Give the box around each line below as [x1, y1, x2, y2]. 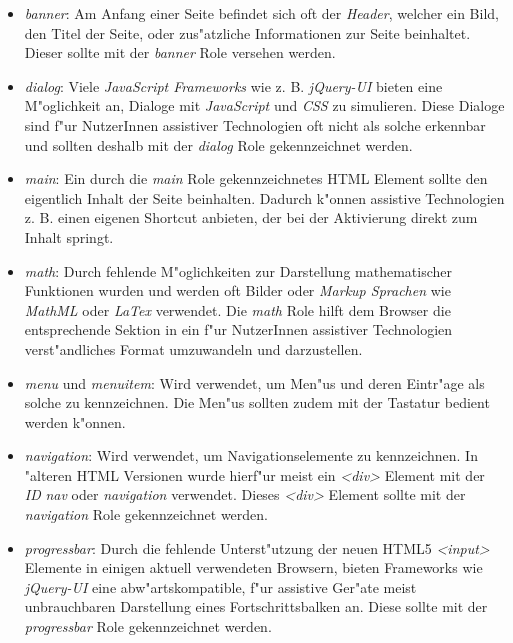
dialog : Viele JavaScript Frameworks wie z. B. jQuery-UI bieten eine [24, 75, 443, 96]
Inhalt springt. [24, 226, 114, 247]
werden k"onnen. [24, 411, 126, 432]
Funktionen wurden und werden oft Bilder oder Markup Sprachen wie [24, 280, 451, 301]
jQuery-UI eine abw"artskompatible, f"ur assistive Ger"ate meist [24, 576, 417, 597]
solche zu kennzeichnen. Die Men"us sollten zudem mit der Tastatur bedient [24, 392, 490, 413]
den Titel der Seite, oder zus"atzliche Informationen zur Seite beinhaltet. [24, 22, 471, 43]
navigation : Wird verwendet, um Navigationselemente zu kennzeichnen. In [24, 445, 478, 466]
